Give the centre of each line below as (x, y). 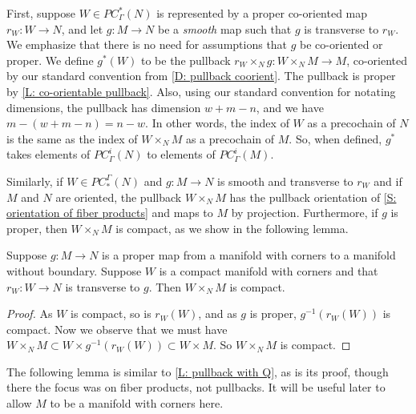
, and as (218, 314)
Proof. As (30, 314)
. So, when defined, (335, 138)
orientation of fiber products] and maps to (110, 213)
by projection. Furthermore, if (305, 213)
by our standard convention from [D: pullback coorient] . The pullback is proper (201, 76)
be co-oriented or (341, 44)
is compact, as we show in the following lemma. (232, 228)
